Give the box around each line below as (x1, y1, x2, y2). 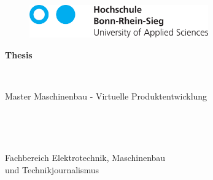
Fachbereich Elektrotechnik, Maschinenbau (5, 151, 166, 164)
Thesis (5, 48, 33, 61)
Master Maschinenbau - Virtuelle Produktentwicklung (5, 89, 207, 102)
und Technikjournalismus (5, 163, 99, 176)
